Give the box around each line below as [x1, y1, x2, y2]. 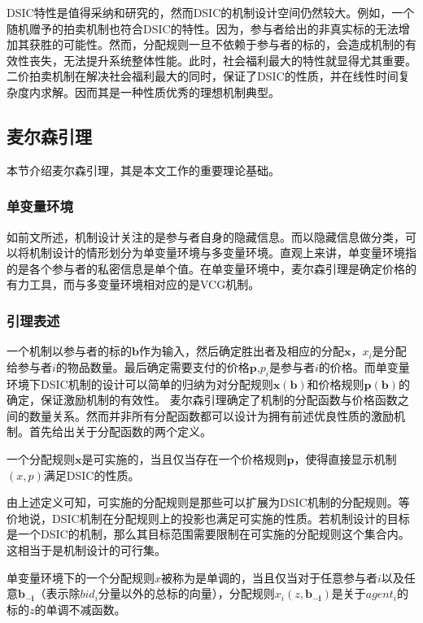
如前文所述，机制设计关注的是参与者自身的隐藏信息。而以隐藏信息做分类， [7, 228, 405, 245]
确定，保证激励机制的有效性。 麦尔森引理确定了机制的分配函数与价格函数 [7, 391, 398, 408]
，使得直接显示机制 [294, 450, 397, 467]
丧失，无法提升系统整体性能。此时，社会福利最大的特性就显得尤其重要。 [28, 51, 416, 68]
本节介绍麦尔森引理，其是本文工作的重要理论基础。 [7, 161, 280, 178]
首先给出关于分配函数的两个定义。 [28, 423, 211, 440]
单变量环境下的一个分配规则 [7, 569, 155, 586]
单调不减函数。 [46, 600, 126, 617]
